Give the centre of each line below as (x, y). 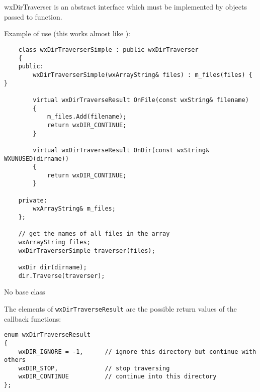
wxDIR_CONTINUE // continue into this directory (117, 377)
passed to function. (33, 16)
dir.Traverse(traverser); (62, 276)
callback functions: (33, 318)
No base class (25, 292)
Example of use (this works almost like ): (67, 33)
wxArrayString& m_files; (74, 209)
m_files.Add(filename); (87, 117)
